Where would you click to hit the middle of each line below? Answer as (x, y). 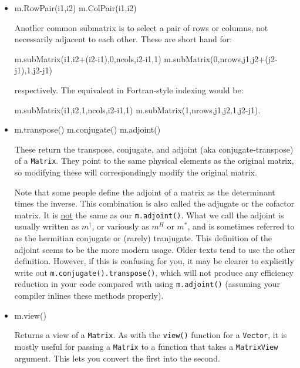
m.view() (30, 315)
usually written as (47, 226)
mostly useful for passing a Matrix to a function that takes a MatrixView (146, 346)
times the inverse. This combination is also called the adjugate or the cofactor (154, 203)
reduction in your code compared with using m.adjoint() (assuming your (147, 284)
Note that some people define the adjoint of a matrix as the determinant (145, 192)
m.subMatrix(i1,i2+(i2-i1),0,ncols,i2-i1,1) (88, 58)
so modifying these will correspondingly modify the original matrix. (136, 172)
